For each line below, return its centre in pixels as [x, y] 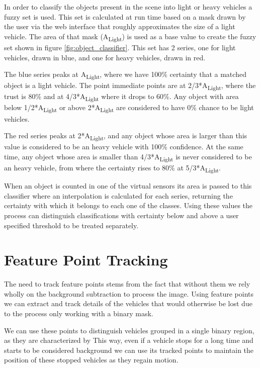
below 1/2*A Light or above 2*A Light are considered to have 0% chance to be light [129, 108]
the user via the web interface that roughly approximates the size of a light [120, 26]
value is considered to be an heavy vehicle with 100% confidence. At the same [124, 147]
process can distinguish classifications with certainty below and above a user [121, 215]
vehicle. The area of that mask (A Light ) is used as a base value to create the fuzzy [130, 37]
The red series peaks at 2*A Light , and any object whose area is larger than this [126, 136]
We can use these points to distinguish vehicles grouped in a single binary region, [129, 330]
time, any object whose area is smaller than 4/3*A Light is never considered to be [128, 157]
